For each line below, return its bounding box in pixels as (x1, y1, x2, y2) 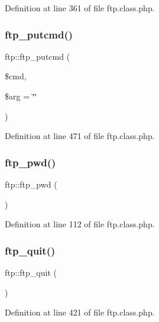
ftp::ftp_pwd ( (5, 178, 57, 190)
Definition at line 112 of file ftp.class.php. (5, 218, 155, 230)
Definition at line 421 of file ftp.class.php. (5, 306, 155, 318)
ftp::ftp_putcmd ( (5, 50, 70, 62)
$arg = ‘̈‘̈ (5, 90, 37, 102)
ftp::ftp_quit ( (5, 266, 57, 278)
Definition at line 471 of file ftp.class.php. (5, 130, 155, 142)
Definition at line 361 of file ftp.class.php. (5, 2, 155, 14)
